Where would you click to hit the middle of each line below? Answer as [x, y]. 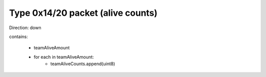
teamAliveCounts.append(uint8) [83, 64]
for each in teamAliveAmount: [64, 57]
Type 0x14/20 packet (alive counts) [83, 13]
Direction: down [25, 28]
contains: [18, 37]
